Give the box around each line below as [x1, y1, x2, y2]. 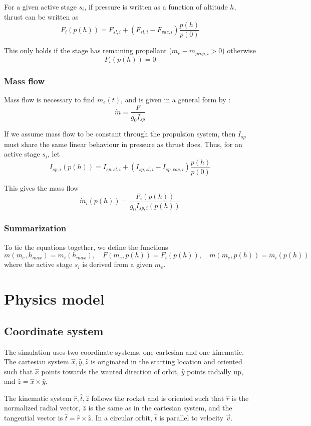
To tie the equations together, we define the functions [4, 241, 168, 252]
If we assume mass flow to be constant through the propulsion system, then [4, 128, 236, 139]
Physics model [4, 289, 105, 309]
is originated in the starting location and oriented [90, 356, 242, 367]
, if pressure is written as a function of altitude [84, 2, 228, 12]
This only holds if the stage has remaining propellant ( [4, 45, 172, 56]
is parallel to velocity [159, 412, 224, 423]
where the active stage [4, 259, 73, 269]
